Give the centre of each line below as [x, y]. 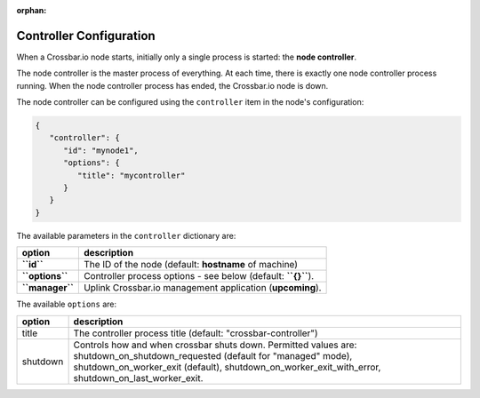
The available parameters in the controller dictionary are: [126, 235]
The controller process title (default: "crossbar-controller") [196, 333]
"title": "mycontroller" [131, 175]
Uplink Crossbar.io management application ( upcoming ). [202, 288]
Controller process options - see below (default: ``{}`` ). [199, 276]
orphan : [32, 10]
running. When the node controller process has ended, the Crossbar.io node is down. [172, 85]
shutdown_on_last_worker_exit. [138, 378]
